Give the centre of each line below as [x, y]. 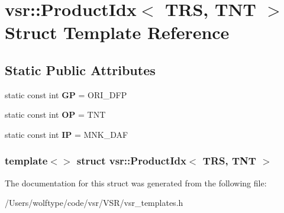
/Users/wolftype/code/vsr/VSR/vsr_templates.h [94, 203]
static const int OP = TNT [55, 114]
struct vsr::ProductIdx [131, 161]
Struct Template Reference [117, 32]
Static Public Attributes [80, 70]
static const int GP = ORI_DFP [66, 94]
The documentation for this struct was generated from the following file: [136, 183]
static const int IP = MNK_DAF [67, 134]
